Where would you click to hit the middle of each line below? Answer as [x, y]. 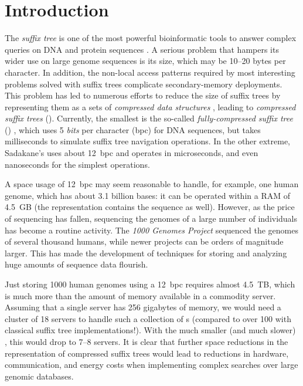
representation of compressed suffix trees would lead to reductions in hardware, [147, 353]
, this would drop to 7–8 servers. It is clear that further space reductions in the [147, 341]
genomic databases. [39, 376]
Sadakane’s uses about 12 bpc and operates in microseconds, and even [132, 153]
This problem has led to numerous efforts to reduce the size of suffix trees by [143, 95]
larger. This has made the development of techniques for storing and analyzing [146, 253]
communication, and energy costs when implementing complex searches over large [151, 365]
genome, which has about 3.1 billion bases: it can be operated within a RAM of [147, 195]
